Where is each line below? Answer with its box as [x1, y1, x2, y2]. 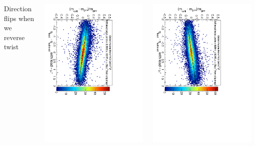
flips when [4, 13, 34, 23]
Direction [4, 3, 32, 13]
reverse [4, 32, 25, 42]
